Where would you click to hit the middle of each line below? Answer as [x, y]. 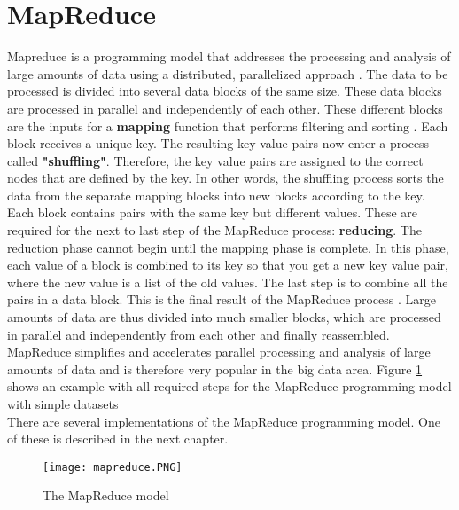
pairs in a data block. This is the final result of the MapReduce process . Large [222, 299]
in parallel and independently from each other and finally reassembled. [198, 334]
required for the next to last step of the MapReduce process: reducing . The [214, 230]
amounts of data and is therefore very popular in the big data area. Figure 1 [215, 369]
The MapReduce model [106, 495]
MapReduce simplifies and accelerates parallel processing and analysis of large [219, 352]
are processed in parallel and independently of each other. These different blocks [225, 108]
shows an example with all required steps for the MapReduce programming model [229, 386]
